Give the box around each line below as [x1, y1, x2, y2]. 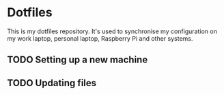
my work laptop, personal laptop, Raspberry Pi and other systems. [7, 34, 193, 42]
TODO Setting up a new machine [7, 54, 148, 66]
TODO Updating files [7, 77, 97, 89]
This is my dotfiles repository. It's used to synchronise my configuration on [7, 27, 217, 35]
